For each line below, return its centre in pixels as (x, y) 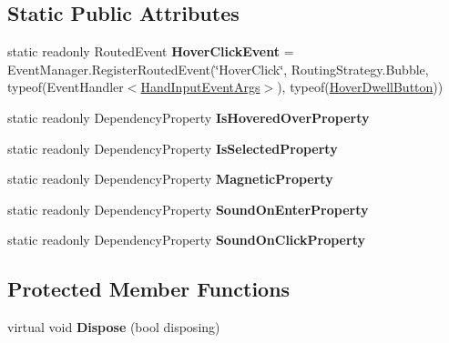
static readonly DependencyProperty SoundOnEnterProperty (188, 209)
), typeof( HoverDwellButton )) (360, 87)
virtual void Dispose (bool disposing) (114, 327)
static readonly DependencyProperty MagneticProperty (170, 179)
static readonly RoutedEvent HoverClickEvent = (151, 51)
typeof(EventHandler (66, 87)
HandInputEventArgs (200, 87)
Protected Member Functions (149, 289)
